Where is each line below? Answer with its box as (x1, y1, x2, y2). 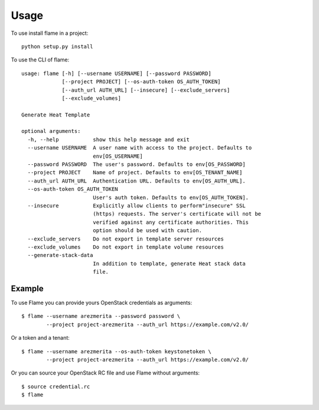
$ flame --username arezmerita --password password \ (21, 313, 180, 320)
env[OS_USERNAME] (92, 152, 143, 160)
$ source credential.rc (21, 383, 90, 390)
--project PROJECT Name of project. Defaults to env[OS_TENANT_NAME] (27, 169, 243, 176)
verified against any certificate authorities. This (92, 219, 249, 226)
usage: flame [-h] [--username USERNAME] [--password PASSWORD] (21, 70, 212, 77)
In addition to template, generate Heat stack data (92, 260, 246, 267)
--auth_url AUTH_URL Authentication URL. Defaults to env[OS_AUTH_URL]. (27, 177, 246, 184)
